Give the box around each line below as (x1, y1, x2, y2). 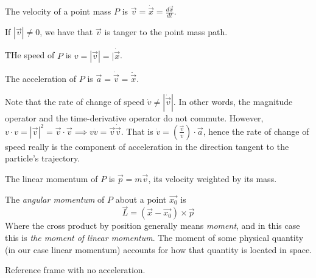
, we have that (40, 25, 93, 38)
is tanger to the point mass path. (104, 25, 228, 38)
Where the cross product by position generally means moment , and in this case (5, 219, 300, 232)
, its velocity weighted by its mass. (148, 172, 277, 185)
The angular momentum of (5, 192, 105, 205)
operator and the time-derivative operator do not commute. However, (5, 111, 264, 124)
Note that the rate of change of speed (5, 95, 145, 107)
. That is (121, 124, 153, 137)
